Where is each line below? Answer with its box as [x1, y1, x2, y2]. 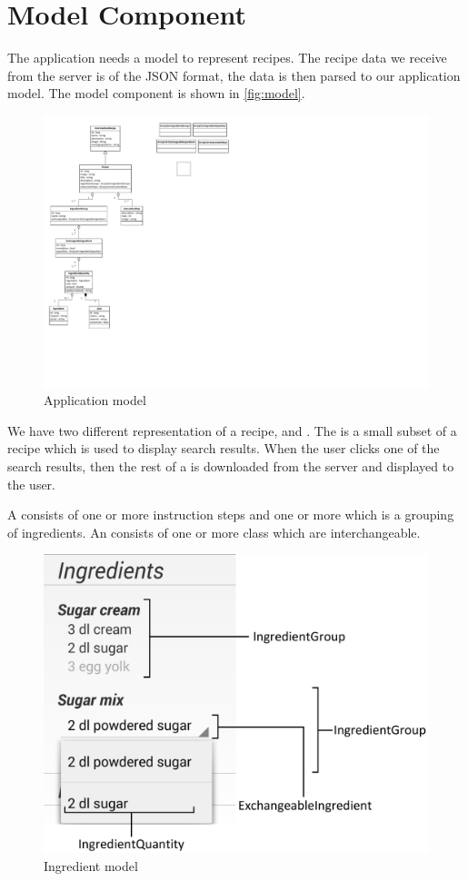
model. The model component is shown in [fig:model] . [7, 84, 305, 103]
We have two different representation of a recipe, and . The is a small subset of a [7, 421, 457, 440]
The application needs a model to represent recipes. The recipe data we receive [7, 48, 447, 67]
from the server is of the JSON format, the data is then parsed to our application [7, 65, 461, 84]
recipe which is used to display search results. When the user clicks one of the [7, 439, 440, 458]
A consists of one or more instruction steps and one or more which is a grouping [7, 505, 454, 524]
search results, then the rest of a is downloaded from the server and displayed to [7, 457, 454, 476]
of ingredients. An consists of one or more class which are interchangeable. [7, 522, 421, 541]
